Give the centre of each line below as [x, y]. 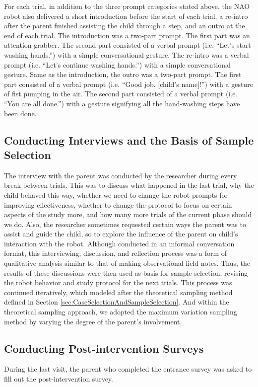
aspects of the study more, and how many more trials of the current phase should [128, 214]
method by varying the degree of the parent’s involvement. [93, 321]
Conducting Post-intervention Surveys [104, 348]
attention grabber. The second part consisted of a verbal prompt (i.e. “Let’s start [128, 45]
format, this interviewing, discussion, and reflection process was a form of [116, 253]
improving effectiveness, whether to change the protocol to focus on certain [118, 204]
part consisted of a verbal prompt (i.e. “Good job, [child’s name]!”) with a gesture [129, 84]
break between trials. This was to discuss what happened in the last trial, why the [129, 185]
